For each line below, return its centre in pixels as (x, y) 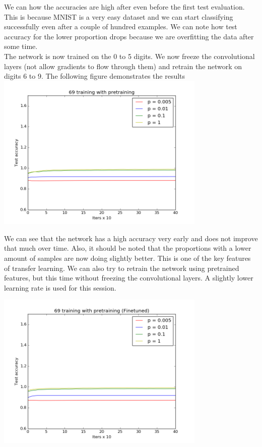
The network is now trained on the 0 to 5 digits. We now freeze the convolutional (129, 56)
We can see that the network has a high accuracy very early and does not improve (131, 238)
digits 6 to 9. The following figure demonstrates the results (95, 76)
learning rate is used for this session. (60, 287)
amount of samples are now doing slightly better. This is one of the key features (127, 258)
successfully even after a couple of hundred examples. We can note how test (121, 26)
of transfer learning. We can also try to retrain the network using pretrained (122, 268)
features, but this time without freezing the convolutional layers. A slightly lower (129, 278)
